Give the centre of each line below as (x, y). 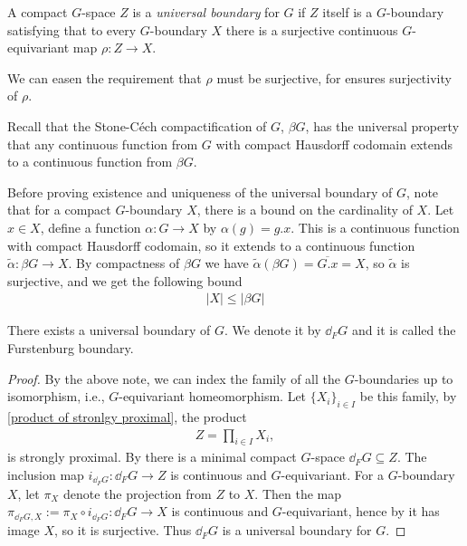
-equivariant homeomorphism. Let (213, 396)
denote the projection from (137, 493)
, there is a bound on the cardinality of (305, 210)
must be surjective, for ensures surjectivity (334, 77)
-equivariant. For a (332, 474)
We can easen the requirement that (105, 77)
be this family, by (408, 396)
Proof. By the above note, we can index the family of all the (174, 378)
